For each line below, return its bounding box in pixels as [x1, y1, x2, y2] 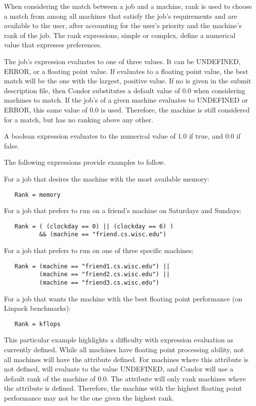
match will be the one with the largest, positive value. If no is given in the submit [4, 75, 252, 86]
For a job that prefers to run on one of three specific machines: [4, 245, 194, 256]
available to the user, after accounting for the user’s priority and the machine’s [4, 20, 242, 31]
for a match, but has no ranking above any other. [4, 114, 153, 124]
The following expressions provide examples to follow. [4, 157, 166, 167]
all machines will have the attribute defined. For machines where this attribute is [4, 354, 249, 364]
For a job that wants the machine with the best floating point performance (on [4, 293, 243, 303]
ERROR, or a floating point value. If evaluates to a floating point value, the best [4, 66, 249, 76]
